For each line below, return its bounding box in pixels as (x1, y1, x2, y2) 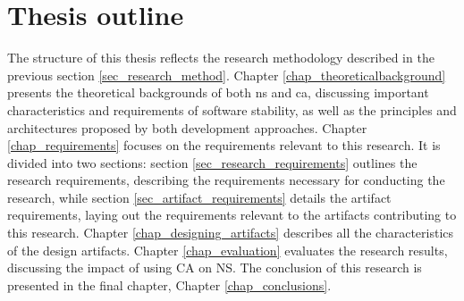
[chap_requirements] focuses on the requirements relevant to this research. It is (7, 136, 441, 155)
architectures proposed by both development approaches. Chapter (7, 118, 367, 137)
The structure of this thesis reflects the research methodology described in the (7, 48, 434, 67)
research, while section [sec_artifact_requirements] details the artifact (7, 188, 392, 206)
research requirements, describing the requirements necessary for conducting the (7, 171, 445, 189)
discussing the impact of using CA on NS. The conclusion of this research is (7, 258, 422, 277)
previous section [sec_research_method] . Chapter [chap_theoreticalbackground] (7, 65, 446, 84)
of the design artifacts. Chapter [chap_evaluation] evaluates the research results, (7, 240, 448, 259)
